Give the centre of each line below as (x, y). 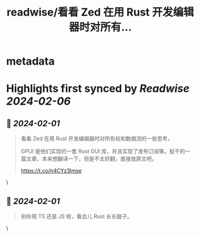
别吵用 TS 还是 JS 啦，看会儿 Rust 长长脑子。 (76, 216)
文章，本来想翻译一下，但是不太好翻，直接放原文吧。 (91, 159)
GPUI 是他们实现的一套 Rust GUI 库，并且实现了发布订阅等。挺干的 (103, 151)
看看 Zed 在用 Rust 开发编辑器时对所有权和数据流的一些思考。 (97, 139)
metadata (30, 61)
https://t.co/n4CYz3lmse (51, 171)
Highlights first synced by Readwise (98, 89)
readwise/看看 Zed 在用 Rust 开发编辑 (100, 12)
